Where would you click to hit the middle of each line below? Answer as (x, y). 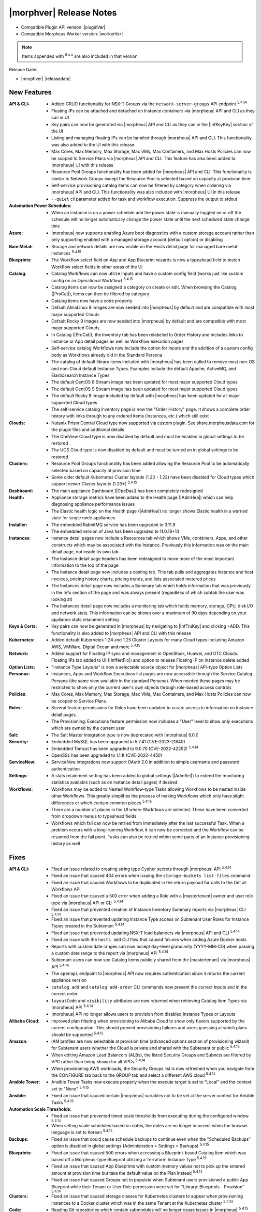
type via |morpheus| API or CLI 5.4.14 (87, 902)
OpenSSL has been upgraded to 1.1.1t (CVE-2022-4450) (107, 755)
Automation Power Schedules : (40, 206)
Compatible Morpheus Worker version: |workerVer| (72, 33)
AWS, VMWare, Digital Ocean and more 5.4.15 (96, 646)
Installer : (18, 525)
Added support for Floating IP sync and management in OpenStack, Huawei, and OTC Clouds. (145, 654)
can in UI (60, 118)
